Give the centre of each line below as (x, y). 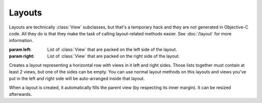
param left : (20, 49)
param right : (22, 56)
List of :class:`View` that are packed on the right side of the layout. (114, 56)
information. (21, 41)
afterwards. (20, 94)
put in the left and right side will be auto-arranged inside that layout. (77, 79)
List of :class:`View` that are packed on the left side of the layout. (112, 49)
